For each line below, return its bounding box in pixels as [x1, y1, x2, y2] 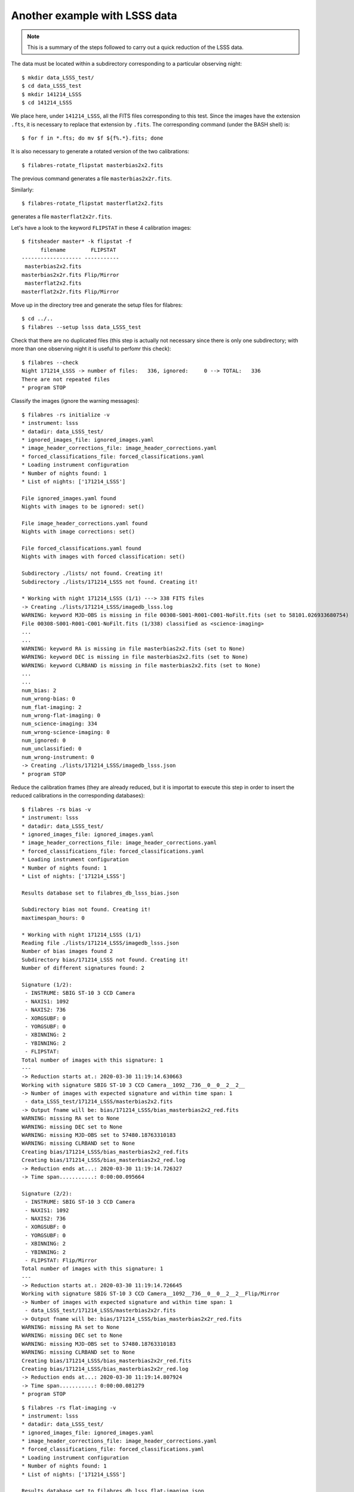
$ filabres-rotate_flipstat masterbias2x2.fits [21, 162, 164, 168]
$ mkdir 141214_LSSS [21, 91, 82, 98]
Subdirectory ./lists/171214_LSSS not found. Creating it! [21, 578, 198, 585]
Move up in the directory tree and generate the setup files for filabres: [11, 301, 183, 309]
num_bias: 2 [21, 687, 57, 693]
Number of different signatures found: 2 [21, 964, 144, 972]
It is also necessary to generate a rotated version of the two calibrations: [11, 148, 189, 155]
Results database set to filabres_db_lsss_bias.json [21, 889, 179, 896]
